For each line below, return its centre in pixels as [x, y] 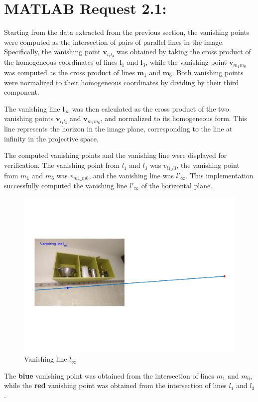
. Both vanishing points [208, 72]
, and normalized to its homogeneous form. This [174, 118]
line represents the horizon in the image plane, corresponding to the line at [118, 129]
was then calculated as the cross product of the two [150, 108]
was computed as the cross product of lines [69, 72]
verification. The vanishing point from [62, 165]
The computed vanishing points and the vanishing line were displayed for [116, 155]
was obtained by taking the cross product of [184, 52]
